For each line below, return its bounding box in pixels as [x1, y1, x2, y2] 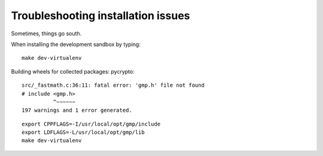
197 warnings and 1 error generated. [22, 107, 133, 114]
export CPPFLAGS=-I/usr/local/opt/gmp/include [22, 120, 161, 127]
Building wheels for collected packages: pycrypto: [11, 68, 135, 75]
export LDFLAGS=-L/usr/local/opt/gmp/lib [22, 129, 145, 136]
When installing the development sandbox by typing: [11, 41, 141, 48]
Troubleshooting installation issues [11, 9, 190, 22]
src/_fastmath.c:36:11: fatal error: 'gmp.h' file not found [22, 82, 205, 89]
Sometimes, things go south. [11, 30, 82, 37]
